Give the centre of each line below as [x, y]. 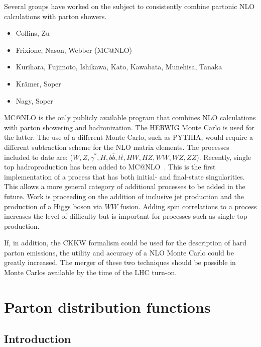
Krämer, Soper [38, 83]
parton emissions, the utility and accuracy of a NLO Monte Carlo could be [119, 252]
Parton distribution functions [107, 307]
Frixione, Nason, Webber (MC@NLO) [74, 50]
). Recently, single [224, 157]
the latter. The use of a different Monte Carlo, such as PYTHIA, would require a [129, 137]
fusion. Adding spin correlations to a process [188, 206]
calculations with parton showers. [55, 16]
